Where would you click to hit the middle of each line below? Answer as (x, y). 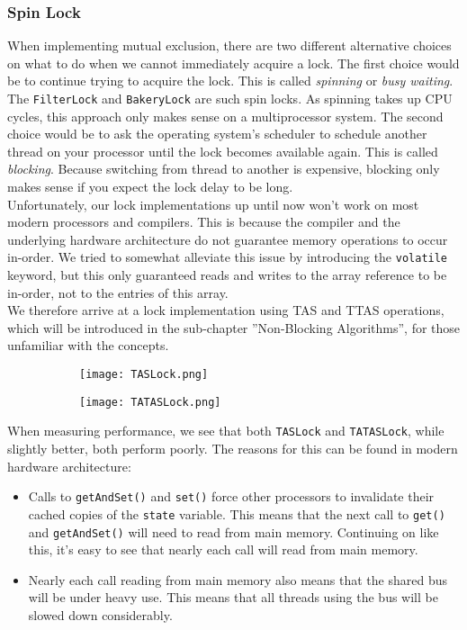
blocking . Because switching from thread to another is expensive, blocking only (224, 169)
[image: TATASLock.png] (150, 402)
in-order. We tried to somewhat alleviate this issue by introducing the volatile (228, 257)
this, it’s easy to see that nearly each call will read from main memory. (223, 549)
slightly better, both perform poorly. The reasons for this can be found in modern (233, 448)
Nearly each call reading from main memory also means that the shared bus (238, 579)
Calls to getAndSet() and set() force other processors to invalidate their (231, 496)
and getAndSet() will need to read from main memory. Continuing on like (233, 531)
